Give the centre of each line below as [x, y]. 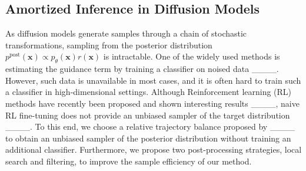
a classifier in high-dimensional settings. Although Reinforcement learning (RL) [149, 92]
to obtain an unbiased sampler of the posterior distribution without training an [148, 138]
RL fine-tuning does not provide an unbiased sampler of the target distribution [148, 115]
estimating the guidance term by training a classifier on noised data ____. [142, 69]
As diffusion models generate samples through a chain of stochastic [126, 33]
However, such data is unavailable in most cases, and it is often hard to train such [153, 80]
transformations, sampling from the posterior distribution [109, 45]
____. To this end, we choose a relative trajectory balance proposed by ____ [150, 126]
